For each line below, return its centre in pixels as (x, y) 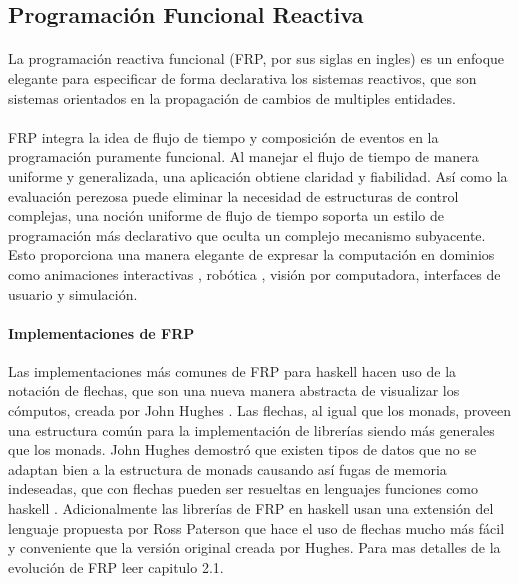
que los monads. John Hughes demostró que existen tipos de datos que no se (242, 449)
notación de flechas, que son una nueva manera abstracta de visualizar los (234, 390)
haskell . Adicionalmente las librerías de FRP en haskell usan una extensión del (251, 508)
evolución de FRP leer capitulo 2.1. (116, 566)
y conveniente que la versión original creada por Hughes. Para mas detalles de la (254, 547)
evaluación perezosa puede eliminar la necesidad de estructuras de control (233, 195)
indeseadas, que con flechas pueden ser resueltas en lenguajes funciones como (243, 488)
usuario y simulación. (73, 293)
